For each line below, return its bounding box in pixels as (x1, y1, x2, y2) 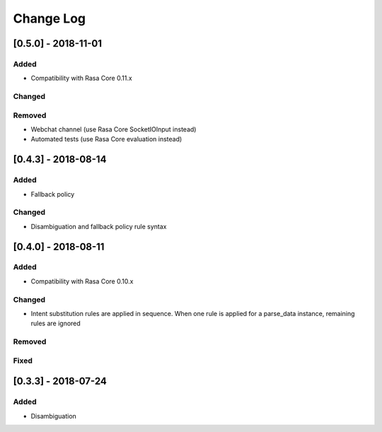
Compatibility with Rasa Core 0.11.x (30, 74, 132, 83)
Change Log (13, 11, 86, 26)
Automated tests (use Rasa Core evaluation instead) (30, 135, 183, 144)
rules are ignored (30, 319, 81, 328)
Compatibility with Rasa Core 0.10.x (30, 276, 134, 286)
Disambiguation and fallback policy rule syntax (30, 222, 167, 230)
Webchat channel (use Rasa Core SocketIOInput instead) (30, 125, 197, 134)
